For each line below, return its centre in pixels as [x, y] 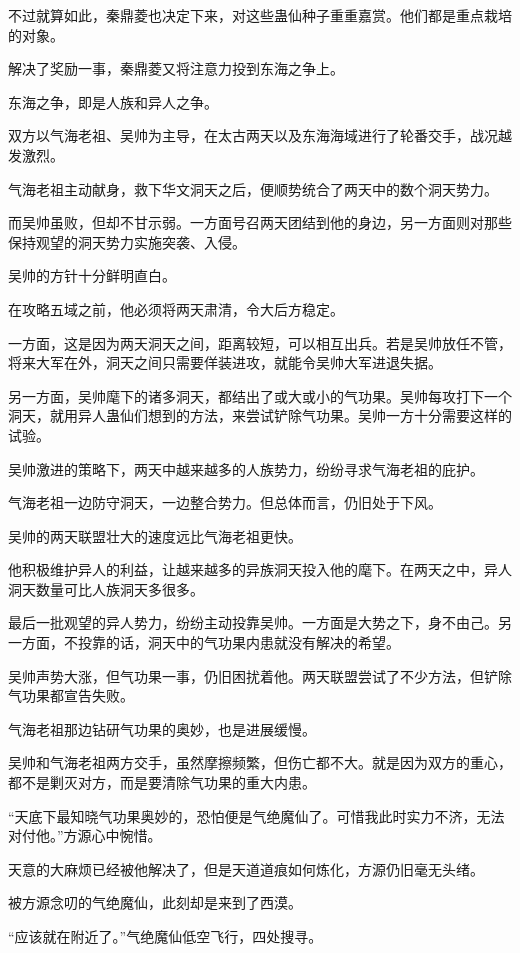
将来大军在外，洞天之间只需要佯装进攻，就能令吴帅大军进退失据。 [225, 362]
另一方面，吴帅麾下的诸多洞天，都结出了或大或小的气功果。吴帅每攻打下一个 [260, 395]
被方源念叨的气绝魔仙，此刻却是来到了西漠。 [155, 902]
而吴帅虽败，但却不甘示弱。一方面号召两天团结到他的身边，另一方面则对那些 [260, 222]
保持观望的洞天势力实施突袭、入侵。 [127, 241]
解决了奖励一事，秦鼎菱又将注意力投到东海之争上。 [176, 68]
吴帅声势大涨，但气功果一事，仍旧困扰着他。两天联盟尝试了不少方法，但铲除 [260, 675]
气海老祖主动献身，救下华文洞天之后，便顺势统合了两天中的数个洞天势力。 [253, 188]
